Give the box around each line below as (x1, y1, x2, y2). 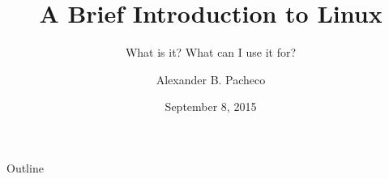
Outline (6, 159, 44, 176)
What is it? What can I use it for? (125, 44, 297, 61)
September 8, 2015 (165, 98, 257, 115)
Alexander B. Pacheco (156, 70, 266, 87)
